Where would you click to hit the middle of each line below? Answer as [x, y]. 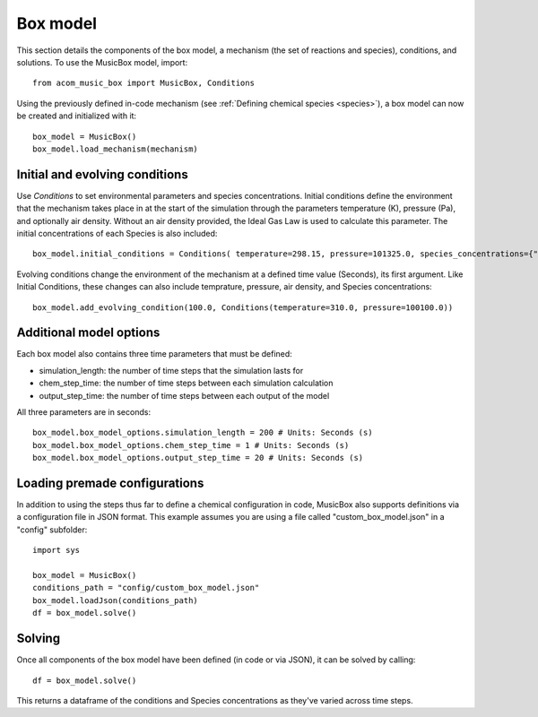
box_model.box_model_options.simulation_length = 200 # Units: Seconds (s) [203, 433]
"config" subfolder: [52, 530]
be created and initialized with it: [77, 116]
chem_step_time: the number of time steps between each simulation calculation [186, 383]
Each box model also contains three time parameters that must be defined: [155, 354]
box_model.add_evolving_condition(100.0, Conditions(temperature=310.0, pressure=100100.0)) [243, 307]
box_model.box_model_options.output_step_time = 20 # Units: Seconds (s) [198, 458]
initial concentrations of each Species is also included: [117, 233]
